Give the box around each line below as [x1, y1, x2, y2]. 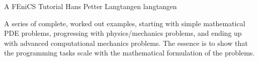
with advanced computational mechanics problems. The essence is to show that [4, 37, 248, 48]
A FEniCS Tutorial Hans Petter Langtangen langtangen [4, 1, 177, 11]
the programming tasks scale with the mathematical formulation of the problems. [4, 47, 255, 58]
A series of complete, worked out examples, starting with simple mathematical [4, 18, 245, 28]
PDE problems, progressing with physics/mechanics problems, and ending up [4, 28, 242, 38]
